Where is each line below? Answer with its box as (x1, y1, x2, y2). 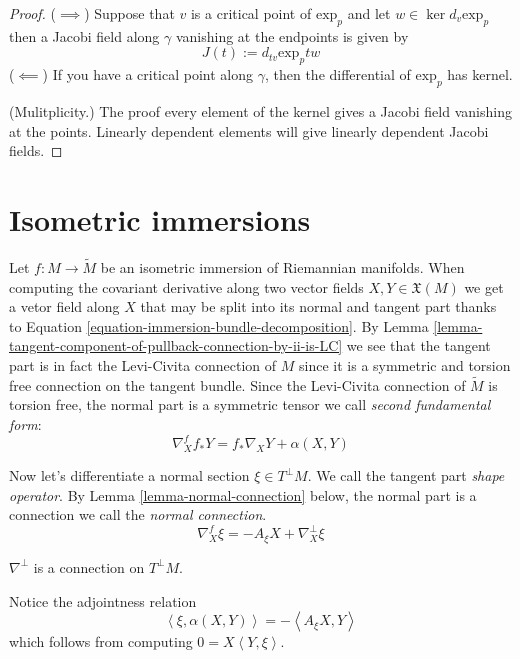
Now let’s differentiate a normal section (9, 465, 250, 486)
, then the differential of (264, 64, 411, 85)
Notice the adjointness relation (9, 590, 197, 611)
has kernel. (447, 64, 513, 85)
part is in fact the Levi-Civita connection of (9, 355, 277, 376)
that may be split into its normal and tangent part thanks (140, 296, 497, 317)
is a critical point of (190, 3, 312, 23)
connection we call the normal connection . (9, 504, 267, 525)
